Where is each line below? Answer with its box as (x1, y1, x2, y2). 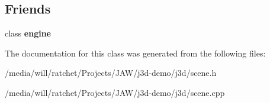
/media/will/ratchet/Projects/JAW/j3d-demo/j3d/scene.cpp (5, 86, 225, 98)
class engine (5, 27, 51, 39)
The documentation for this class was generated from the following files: (5, 46, 266, 59)
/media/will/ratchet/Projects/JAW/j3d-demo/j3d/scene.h (5, 67, 217, 79)
